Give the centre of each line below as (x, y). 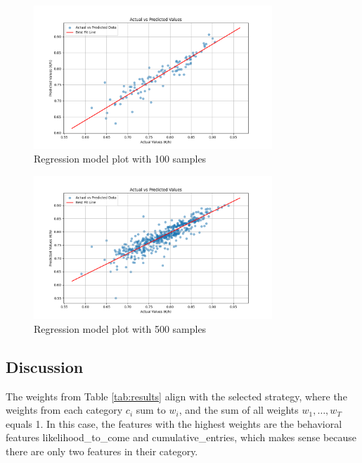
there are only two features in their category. (102, 451)
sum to (151, 410)
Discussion (45, 366)
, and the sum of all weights (239, 410)
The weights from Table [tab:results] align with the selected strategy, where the (176, 396)
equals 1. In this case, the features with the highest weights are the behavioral (174, 423)
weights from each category (64, 410)
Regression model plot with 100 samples (120, 159)
